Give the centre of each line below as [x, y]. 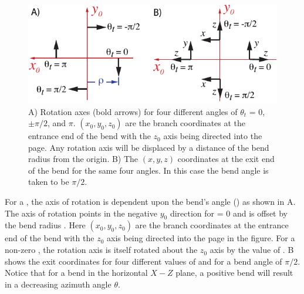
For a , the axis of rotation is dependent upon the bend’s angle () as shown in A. [150, 202]
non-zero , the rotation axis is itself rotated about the [101, 250]
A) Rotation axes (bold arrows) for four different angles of [133, 111]
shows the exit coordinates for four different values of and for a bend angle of [143, 261]
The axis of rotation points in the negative [81, 213]
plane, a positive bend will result [234, 273]
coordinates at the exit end [226, 159]
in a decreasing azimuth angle [58, 284]
